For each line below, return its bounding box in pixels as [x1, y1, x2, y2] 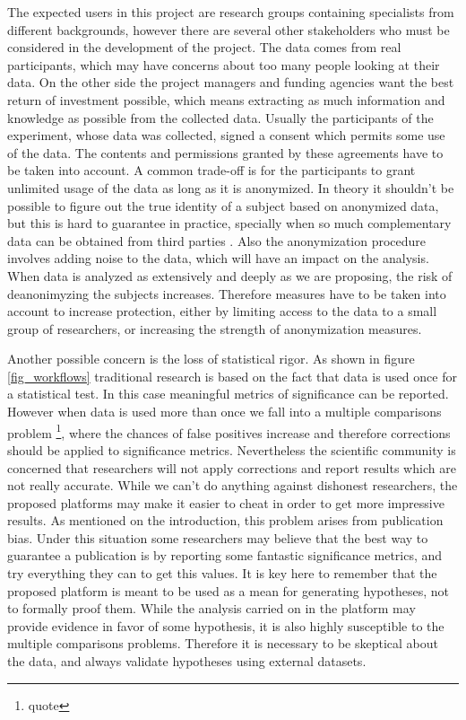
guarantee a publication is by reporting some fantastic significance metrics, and [7, 546, 443, 565]
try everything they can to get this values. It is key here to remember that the [7, 564, 437, 583]
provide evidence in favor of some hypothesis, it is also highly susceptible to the [7, 616, 444, 635]
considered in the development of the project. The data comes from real [7, 38, 401, 57]
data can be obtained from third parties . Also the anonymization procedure [7, 231, 427, 250]
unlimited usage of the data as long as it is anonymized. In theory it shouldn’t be [7, 178, 454, 197]
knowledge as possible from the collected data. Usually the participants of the [7, 108, 434, 127]
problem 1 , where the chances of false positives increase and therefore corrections [7, 420, 451, 442]
